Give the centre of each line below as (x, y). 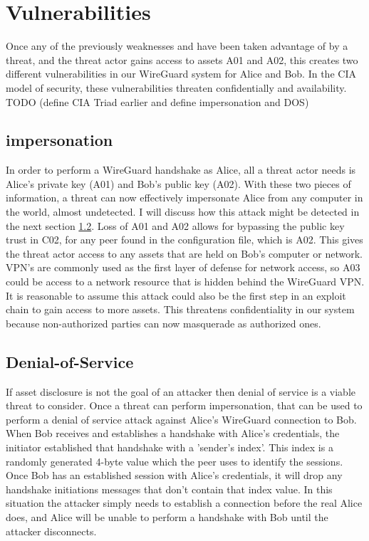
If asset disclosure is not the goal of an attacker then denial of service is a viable (181, 391)
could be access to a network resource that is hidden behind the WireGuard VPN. (185, 282)
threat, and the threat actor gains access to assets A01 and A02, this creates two (182, 59)
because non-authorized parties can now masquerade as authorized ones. (163, 323)
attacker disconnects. (51, 531)
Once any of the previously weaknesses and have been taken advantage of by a (177, 46)
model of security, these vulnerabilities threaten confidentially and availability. (176, 87)
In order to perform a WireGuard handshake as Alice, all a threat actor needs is (181, 170)
